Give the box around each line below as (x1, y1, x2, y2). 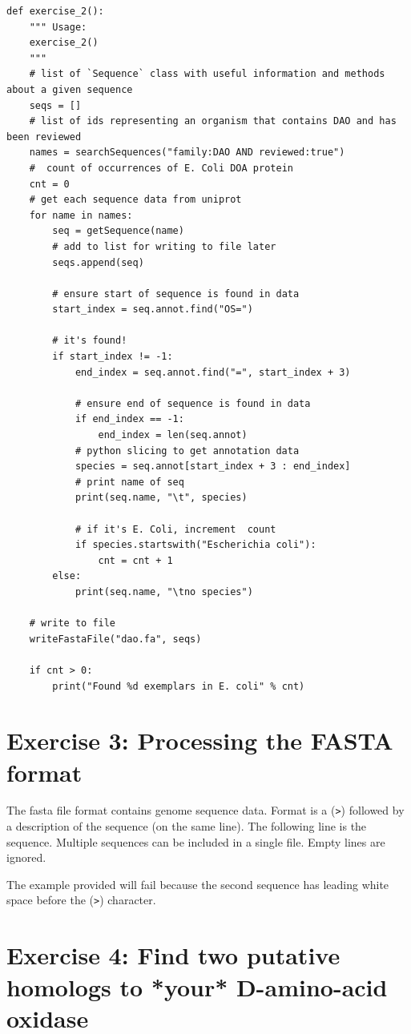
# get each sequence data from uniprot (29, 194, 242, 206)
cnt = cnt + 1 (98, 554, 173, 566)
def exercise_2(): (6, 6, 104, 17)
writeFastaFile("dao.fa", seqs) (29, 633, 202, 645)
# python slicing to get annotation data (75, 445, 300, 457)
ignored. (6, 849, 46, 866)
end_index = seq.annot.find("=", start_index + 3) (75, 366, 351, 378)
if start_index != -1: (52, 351, 173, 363)
